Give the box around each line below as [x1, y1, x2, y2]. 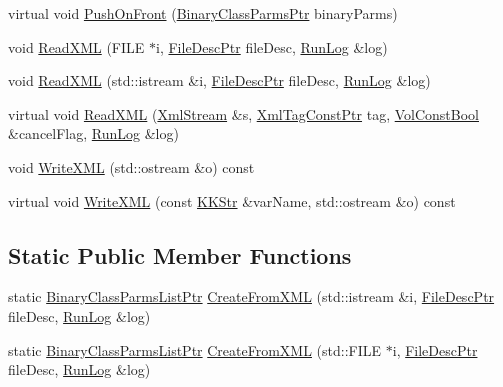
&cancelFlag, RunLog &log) [8, 123, 179, 144]
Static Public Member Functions [8, 239, 352, 270]
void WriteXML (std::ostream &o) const [8, 156, 255, 177]
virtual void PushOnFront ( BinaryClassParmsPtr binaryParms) [8, 3, 398, 23]
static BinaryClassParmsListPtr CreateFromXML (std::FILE [8, 339, 382, 360]
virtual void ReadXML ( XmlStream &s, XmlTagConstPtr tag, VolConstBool [8, 103, 479, 124]
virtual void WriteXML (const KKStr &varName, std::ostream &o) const [8, 190, 456, 211]
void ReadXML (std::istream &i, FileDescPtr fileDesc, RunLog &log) [8, 70, 431, 91]
